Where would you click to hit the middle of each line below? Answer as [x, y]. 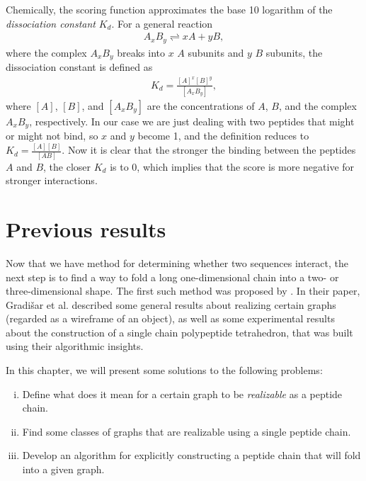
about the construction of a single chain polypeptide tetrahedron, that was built [179, 332]
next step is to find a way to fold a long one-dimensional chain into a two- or [172, 277]
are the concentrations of [201, 105]
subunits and [216, 52]
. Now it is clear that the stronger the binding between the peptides [209, 150]
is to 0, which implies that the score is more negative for [232, 166]
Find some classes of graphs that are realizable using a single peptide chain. [187, 431]
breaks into [141, 52]
